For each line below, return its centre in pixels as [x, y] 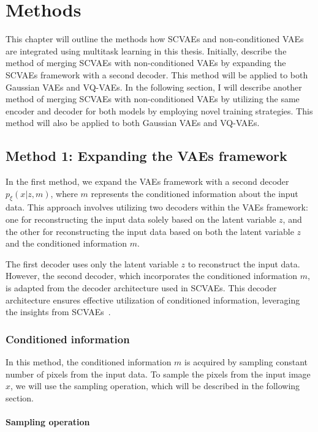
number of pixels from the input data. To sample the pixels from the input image [158, 374]
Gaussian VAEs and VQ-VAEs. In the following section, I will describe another [154, 87]
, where [64, 193]
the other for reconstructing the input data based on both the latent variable [150, 231]
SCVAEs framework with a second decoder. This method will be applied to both [157, 74]
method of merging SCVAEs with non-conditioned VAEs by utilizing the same [153, 99]
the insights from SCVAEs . [58, 312]
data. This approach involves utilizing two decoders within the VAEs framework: [157, 207]
